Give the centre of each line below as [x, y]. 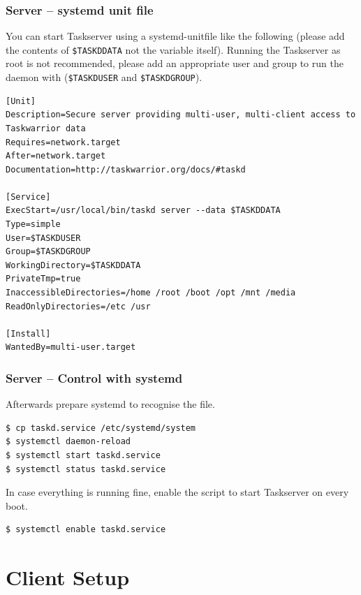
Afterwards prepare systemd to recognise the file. [110, 404]
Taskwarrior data [46, 128]
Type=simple [33, 225]
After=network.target [56, 156]
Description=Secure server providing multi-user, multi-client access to [181, 115]
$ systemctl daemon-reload [68, 442]
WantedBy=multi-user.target [71, 347]
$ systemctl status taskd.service [86, 469]
